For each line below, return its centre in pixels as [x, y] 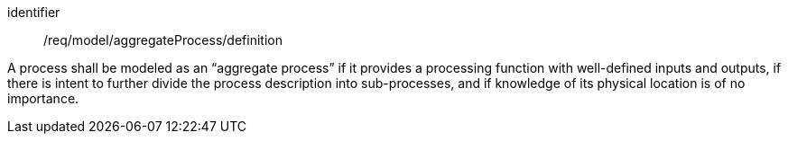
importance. [43, 98]
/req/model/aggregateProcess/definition [163, 40]
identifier [34, 12]
